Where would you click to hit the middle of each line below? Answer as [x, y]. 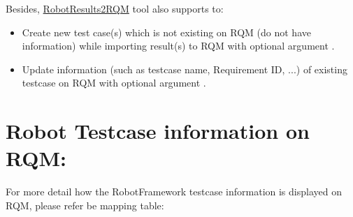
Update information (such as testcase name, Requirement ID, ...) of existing [185, 69]
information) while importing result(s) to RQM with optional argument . [178, 46]
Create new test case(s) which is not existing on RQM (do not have [166, 32]
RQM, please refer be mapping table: [85, 205]
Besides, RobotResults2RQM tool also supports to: [115, 8]
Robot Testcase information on [158, 131]
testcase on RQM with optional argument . [114, 83]
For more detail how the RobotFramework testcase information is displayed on [174, 192]
